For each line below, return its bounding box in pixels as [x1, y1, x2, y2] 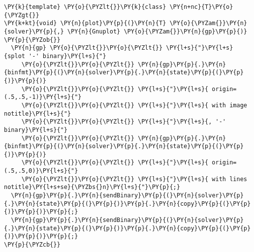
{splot [4, 52, 25, 60]
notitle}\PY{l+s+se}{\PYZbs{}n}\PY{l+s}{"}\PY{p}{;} [4, 184, 180, 191]
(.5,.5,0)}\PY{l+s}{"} [4, 167, 78, 175]
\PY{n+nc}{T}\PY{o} [169, 3, 233, 10]
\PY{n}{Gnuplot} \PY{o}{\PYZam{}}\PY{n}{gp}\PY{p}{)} [67, 28, 247, 35]
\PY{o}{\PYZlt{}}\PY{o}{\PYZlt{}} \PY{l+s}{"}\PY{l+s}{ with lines [21, 175, 247, 183]
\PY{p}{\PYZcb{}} [4, 241, 61, 249]
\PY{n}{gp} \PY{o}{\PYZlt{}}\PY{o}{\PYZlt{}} [11, 44, 163, 52]
